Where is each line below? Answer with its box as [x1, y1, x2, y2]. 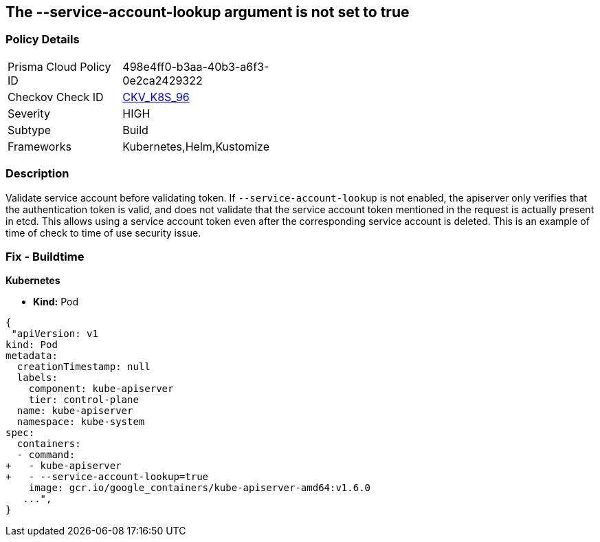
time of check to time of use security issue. [5, 226, 201, 239]
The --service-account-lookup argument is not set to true [5, 3, 410, 21]
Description [5, 166, 69, 181]
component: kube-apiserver [28, 383, 174, 395]
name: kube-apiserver [16, 405, 133, 417]
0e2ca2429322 [122, 73, 203, 87]
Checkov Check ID [8, 89, 104, 104]
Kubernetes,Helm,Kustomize [122, 139, 269, 153]
